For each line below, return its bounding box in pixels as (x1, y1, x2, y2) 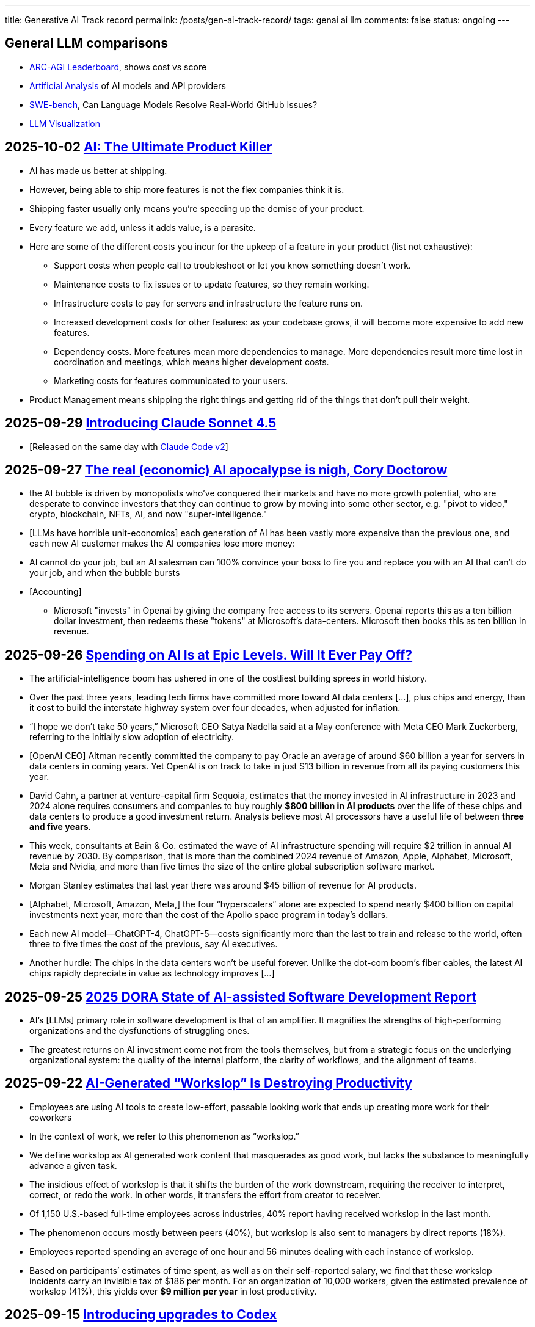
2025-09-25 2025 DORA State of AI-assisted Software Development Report (5, 989, 476, 1005)
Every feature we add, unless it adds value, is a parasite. (29, 222, 256, 233)
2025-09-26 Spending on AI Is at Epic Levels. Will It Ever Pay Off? (5, 647, 413, 663)
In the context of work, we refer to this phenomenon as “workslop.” (29, 1130, 299, 1141)
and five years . (29, 821, 91, 832)
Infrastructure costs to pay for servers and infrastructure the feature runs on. (54, 297, 363, 308)
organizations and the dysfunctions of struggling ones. (29, 1025, 250, 1036)
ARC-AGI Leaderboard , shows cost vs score (29, 61, 207, 72)
